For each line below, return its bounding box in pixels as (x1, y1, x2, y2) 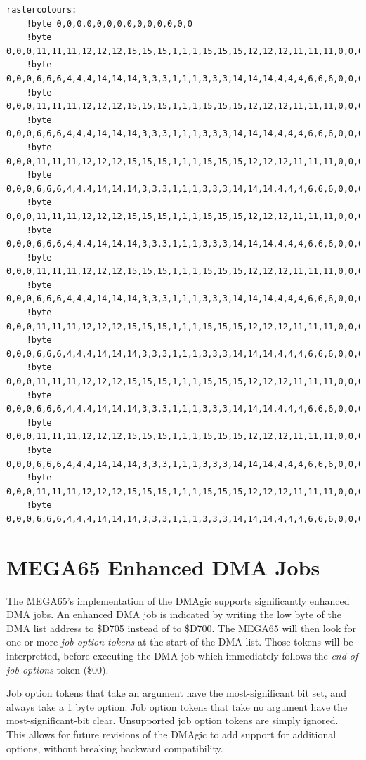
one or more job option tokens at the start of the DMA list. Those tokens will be (6, 634, 353, 649)
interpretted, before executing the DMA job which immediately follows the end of (6, 648, 358, 663)
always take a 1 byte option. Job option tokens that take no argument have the (6, 699, 348, 714)
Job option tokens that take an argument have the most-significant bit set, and (6, 686, 346, 700)
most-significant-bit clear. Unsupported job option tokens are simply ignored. (6, 713, 339, 728)
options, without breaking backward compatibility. (6, 740, 223, 755)
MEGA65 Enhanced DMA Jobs (6, 552, 320, 581)
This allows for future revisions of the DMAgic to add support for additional (6, 727, 336, 742)
